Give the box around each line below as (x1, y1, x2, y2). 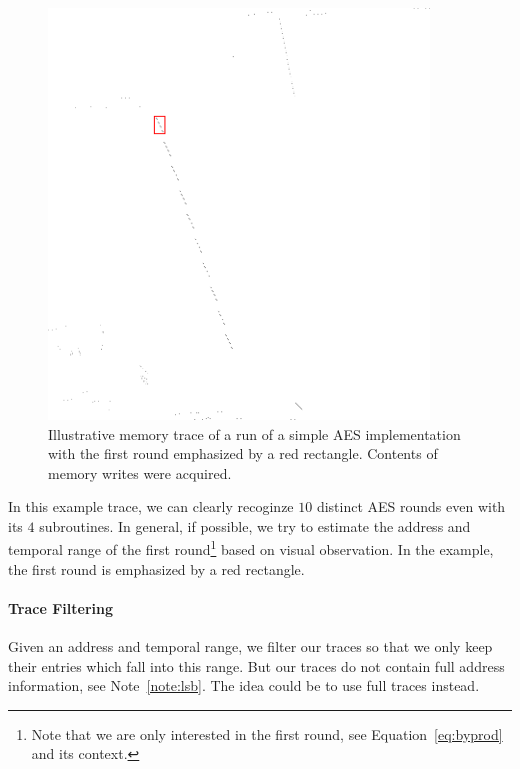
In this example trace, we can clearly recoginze (8, 496, 294, 517)
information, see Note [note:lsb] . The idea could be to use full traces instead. (8, 675, 480, 696)
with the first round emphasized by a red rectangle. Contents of (48, 443, 438, 464)
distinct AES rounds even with (316, 496, 506, 517)
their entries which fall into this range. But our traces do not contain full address (8, 655, 505, 676)
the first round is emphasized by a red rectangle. (8, 558, 305, 579)
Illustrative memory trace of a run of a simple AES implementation (48, 423, 461, 444)
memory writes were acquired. (48, 462, 232, 483)
